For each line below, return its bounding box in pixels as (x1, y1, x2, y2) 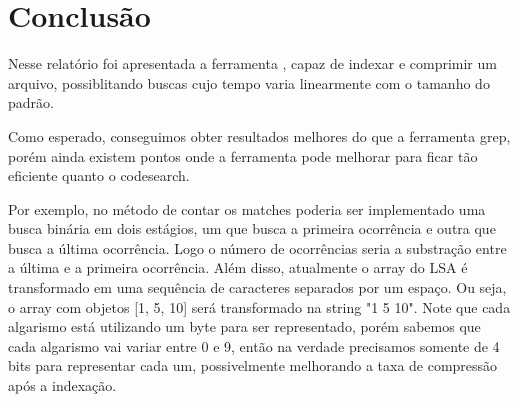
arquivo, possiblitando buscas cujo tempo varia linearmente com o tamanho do (8, 72, 490, 93)
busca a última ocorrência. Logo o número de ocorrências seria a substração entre (8, 237, 507, 258)
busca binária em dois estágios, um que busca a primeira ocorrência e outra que (8, 218, 496, 239)
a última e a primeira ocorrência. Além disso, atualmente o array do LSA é (8, 257, 468, 278)
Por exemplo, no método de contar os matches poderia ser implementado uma (8, 198, 486, 219)
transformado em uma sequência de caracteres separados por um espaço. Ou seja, (8, 277, 507, 298)
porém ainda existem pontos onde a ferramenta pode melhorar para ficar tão (8, 145, 478, 166)
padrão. (8, 92, 54, 113)
